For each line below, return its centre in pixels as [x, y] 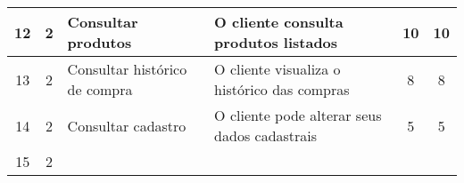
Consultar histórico [127, 69]
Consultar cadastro [127, 125]
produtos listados [276, 42]
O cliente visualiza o [278, 69]
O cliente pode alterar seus [298, 115]
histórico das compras [282, 89]
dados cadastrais [266, 135]
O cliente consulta [279, 22]
